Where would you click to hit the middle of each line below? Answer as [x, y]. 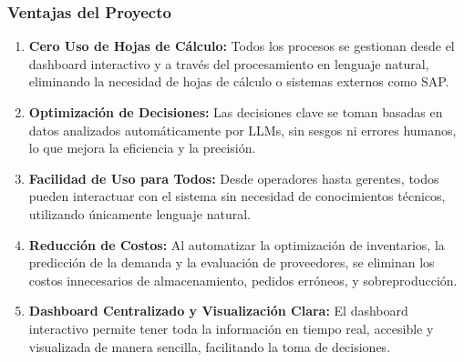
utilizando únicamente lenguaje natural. [139, 213]
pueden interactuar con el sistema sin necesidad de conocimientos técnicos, [237, 196]
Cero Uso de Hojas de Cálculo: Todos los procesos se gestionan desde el [242, 46]
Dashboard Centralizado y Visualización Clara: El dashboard [218, 311]
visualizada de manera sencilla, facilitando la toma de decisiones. [210, 346]
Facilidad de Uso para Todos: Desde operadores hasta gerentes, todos [234, 178]
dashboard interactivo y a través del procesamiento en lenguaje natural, [229, 63]
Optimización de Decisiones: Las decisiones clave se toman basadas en [236, 112]
